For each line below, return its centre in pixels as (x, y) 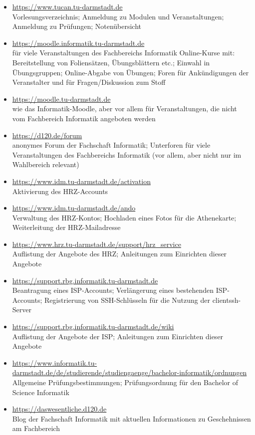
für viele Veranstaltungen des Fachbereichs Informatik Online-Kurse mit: (124, 53)
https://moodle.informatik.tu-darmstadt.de (78, 43)
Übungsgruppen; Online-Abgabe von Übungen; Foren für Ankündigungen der (130, 72)
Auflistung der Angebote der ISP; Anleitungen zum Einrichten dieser (118, 336)
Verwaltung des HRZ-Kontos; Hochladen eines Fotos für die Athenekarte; (124, 217)
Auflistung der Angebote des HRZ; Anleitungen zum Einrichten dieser (120, 254)
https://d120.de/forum (47, 135)
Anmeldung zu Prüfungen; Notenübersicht (77, 26)
